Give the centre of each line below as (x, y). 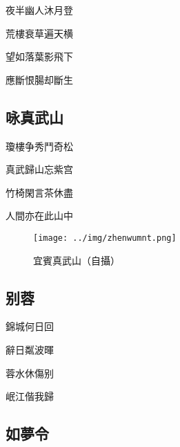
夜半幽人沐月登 (39, 10)
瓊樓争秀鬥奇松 (39, 146)
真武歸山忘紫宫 (39, 169)
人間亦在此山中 (39, 216)
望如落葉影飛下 (39, 56)
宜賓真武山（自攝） (77, 260)
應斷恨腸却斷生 (39, 79)
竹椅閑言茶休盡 (39, 192)
